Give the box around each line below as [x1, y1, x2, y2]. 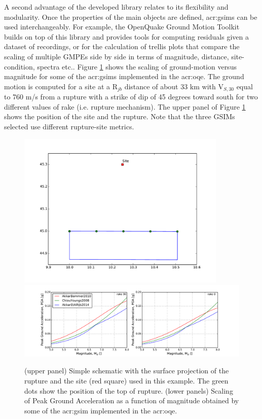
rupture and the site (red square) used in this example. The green [24, 375, 229, 386]
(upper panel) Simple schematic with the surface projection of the [24, 365, 229, 376]
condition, [4, 61, 35, 72]
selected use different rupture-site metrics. [4, 121, 134, 131]
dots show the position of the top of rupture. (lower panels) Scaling [24, 385, 233, 396]
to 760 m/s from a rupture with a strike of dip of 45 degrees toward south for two [4, 91, 258, 102]
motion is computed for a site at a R [4, 81, 118, 91]
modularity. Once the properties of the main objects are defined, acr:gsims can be [4, 11, 257, 22]
